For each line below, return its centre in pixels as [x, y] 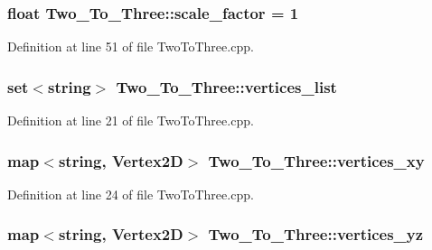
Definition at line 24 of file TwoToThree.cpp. [131, 194]
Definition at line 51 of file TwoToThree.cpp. [131, 46]
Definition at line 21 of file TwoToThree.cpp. [131, 120]
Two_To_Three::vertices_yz [316, 234]
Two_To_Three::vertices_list [226, 86]
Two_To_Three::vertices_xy [316, 160]
